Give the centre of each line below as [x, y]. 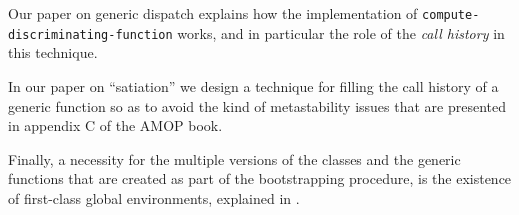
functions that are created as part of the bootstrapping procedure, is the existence [260, 178]
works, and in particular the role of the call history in [341, 32]
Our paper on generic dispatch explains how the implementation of [213, 13]
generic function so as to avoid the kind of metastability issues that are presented [257, 105]
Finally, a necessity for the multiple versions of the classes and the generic [234, 158]
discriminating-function [90, 34]
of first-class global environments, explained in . [154, 197]
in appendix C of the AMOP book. [115, 125]
